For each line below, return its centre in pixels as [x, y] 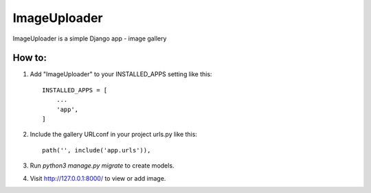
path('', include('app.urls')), [97, 150]
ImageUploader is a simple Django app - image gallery [90, 38]
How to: [30, 58]
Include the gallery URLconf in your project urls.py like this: [113, 135]
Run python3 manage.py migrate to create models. [102, 166]
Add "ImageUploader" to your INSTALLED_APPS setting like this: [121, 74]
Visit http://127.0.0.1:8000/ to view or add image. [98, 178]
